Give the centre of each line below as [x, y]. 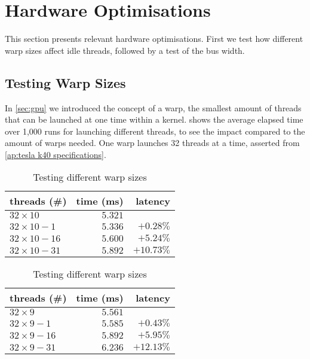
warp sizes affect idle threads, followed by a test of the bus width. [125, 50]
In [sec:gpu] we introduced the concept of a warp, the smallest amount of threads [153, 107]
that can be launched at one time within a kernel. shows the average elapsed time [154, 119]
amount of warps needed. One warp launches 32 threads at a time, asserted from [152, 143]
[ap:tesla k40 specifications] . [56, 154]
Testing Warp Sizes [65, 82]
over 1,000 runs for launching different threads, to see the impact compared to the [155, 131]
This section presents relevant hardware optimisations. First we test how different [154, 39]
